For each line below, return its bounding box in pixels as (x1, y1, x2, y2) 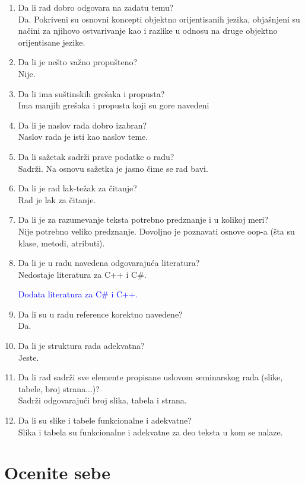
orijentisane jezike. (18, 36, 85, 48)
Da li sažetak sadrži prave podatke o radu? (18, 150, 174, 162)
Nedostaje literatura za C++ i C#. (18, 268, 147, 280)
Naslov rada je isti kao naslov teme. (18, 130, 148, 143)
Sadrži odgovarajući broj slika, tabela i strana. (18, 394, 187, 406)
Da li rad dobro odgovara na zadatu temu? (18, 1, 174, 13)
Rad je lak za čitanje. (18, 193, 96, 206)
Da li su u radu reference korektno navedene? (18, 307, 183, 320)
